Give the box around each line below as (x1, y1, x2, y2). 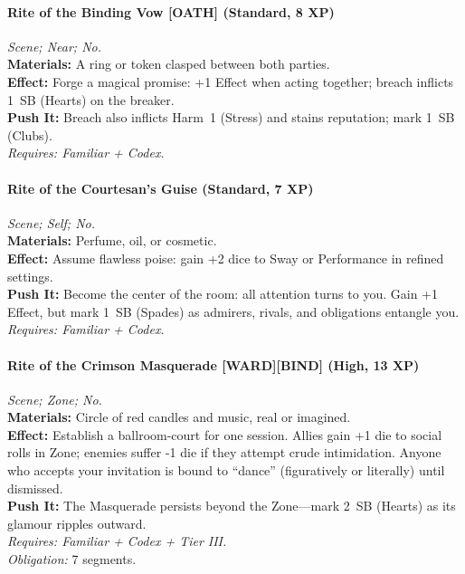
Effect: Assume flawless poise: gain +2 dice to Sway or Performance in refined (7, 248, 444, 267)
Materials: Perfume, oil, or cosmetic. (7, 231, 217, 250)
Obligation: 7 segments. (7, 550, 137, 569)
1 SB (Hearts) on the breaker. (7, 90, 175, 109)
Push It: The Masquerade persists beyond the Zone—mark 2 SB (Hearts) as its (7, 496, 456, 515)
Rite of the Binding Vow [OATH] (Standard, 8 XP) (7, 2, 335, 21)
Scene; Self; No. (7, 213, 96, 232)
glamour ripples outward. (7, 513, 147, 532)
